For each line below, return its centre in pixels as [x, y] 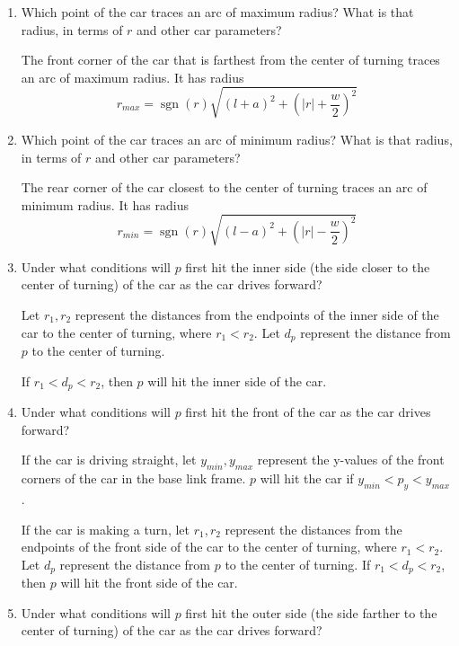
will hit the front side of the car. [149, 583]
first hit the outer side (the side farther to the [311, 612]
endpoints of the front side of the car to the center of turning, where [209, 547]
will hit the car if [307, 478]
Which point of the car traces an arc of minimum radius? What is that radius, [237, 139]
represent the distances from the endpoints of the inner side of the [257, 315]
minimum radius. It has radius [105, 204]
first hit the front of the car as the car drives [308, 412]
